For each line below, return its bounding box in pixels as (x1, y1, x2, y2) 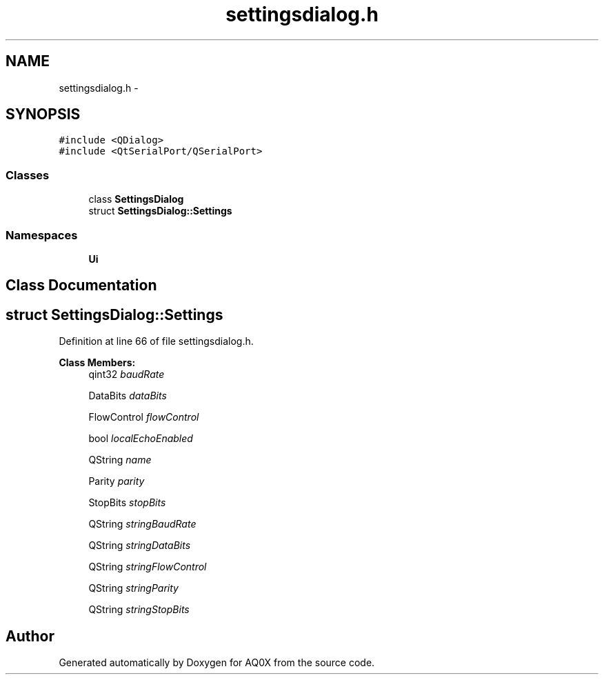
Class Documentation (6, 277, 157, 294)
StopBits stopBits (88, 497, 166, 509)
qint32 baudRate (88, 368, 165, 381)
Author (6, 627, 54, 645)
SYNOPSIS (6, 106, 81, 123)
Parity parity (88, 475, 145, 488)
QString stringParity (88, 582, 179, 594)
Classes (6, 168, 50, 182)
